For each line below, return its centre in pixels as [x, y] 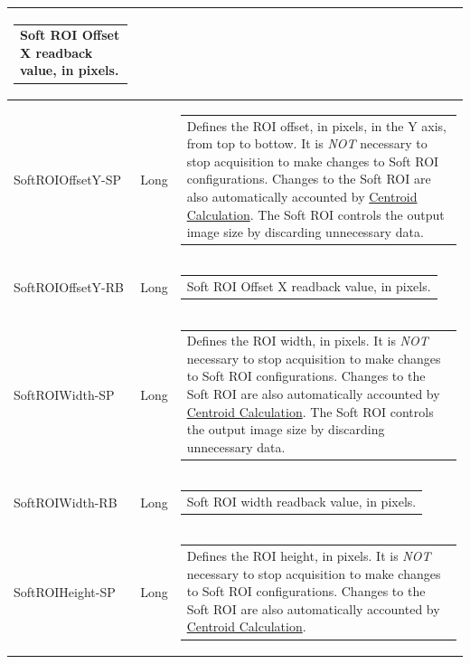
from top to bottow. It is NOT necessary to [307, 143]
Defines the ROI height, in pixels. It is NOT [309, 556]
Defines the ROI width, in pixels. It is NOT [307, 341]
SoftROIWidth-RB [66, 502]
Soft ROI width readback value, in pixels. [301, 501]
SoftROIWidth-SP [64, 394]
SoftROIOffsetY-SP [68, 180]
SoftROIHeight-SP [65, 592]
